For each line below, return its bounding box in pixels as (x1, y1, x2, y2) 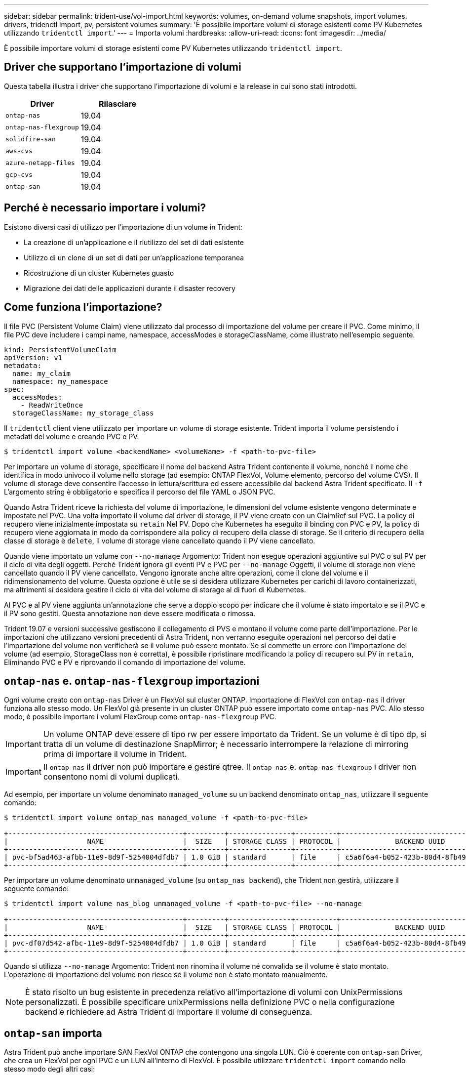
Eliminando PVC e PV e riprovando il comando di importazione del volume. (4, 658, 246, 666)
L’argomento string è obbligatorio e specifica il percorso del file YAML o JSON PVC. (4, 487, 275, 496)
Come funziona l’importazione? (4, 301, 162, 314)
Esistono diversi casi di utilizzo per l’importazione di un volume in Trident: (4, 222, 243, 231)
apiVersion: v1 (4, 353, 63, 362)
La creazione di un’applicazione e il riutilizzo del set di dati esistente (24, 238, 244, 247)
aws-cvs (5, 147, 33, 155)
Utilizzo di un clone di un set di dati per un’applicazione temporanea (24, 253, 244, 262)
